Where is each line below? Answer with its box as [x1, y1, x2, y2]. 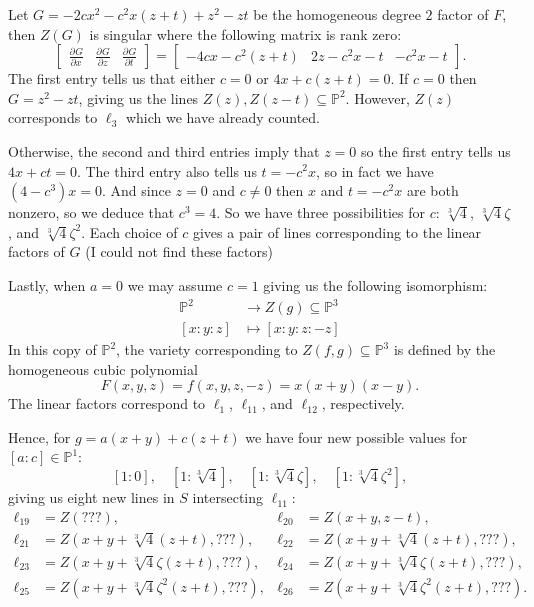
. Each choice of [81, 221, 178, 242]
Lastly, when [8, 274, 86, 295]
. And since [102, 180, 171, 201]
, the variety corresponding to [116, 339, 298, 360]
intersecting [192, 487, 264, 508]
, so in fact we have [315, 160, 434, 181]
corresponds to [8, 107, 98, 128]
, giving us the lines [78, 87, 199, 108]
